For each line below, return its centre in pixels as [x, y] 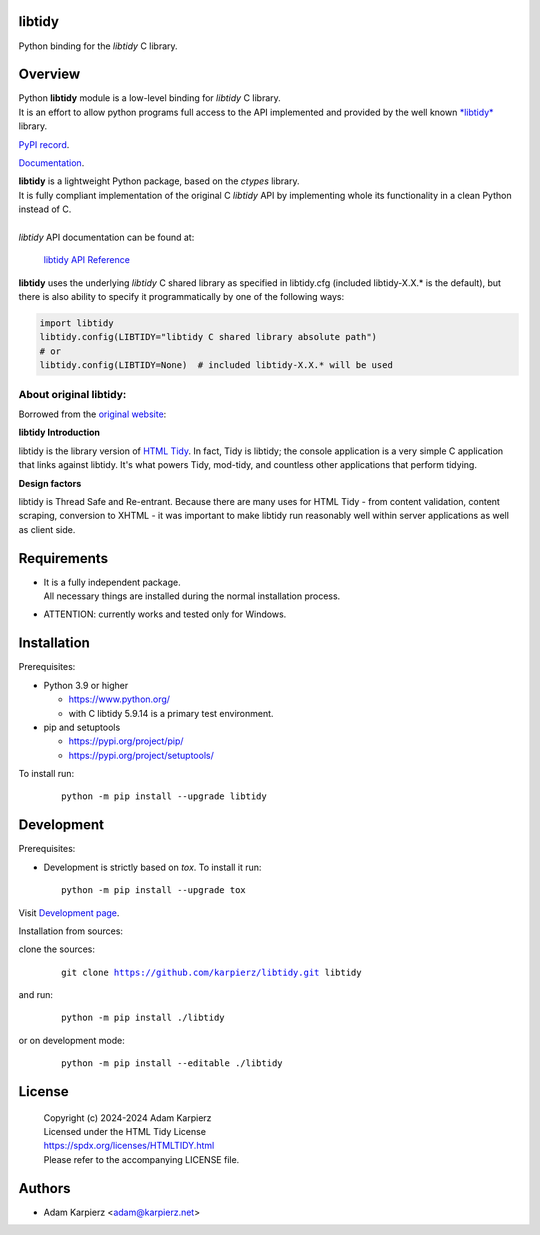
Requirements [63, 558]
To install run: [46, 774]
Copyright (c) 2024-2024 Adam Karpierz [127, 1117]
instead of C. [45, 209]
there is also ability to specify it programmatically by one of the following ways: [181, 297]
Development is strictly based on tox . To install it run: [152, 867]
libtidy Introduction [59, 432]
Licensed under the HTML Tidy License [125, 1132]
